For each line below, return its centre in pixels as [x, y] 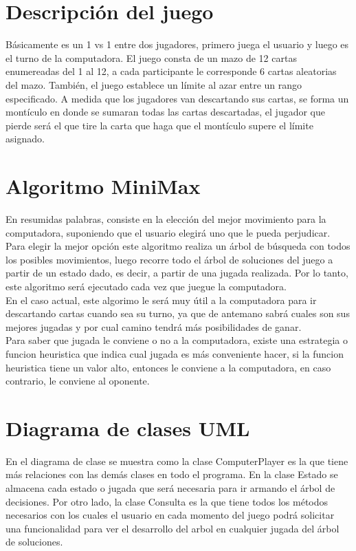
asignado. [25, 139]
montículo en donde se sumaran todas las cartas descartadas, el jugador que [166, 112]
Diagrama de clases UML [128, 428]
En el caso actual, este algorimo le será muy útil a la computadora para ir [161, 300]
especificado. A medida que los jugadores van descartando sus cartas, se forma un [177, 98]
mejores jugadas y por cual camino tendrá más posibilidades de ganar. [154, 326]
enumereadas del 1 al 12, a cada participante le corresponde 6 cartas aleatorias [171, 71]
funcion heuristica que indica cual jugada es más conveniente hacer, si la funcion [175, 353]
